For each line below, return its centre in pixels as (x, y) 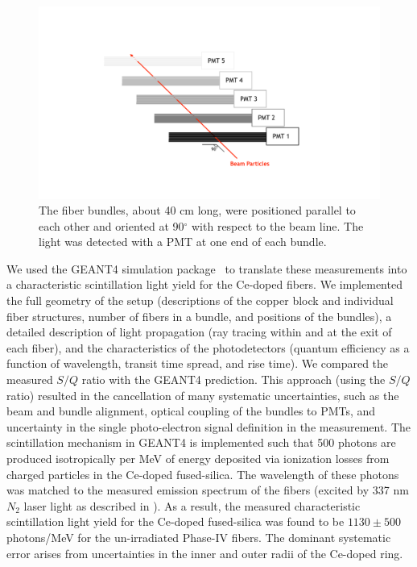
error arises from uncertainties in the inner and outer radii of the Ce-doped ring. (205, 553)
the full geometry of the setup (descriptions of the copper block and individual (200, 300)
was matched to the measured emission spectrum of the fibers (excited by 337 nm (208, 490)
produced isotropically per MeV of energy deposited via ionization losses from (198, 458)
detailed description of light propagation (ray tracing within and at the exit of (199, 332)
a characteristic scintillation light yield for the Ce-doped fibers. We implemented (204, 284)
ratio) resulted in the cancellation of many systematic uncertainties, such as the (203, 395)
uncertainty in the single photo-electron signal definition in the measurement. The (209, 426)
